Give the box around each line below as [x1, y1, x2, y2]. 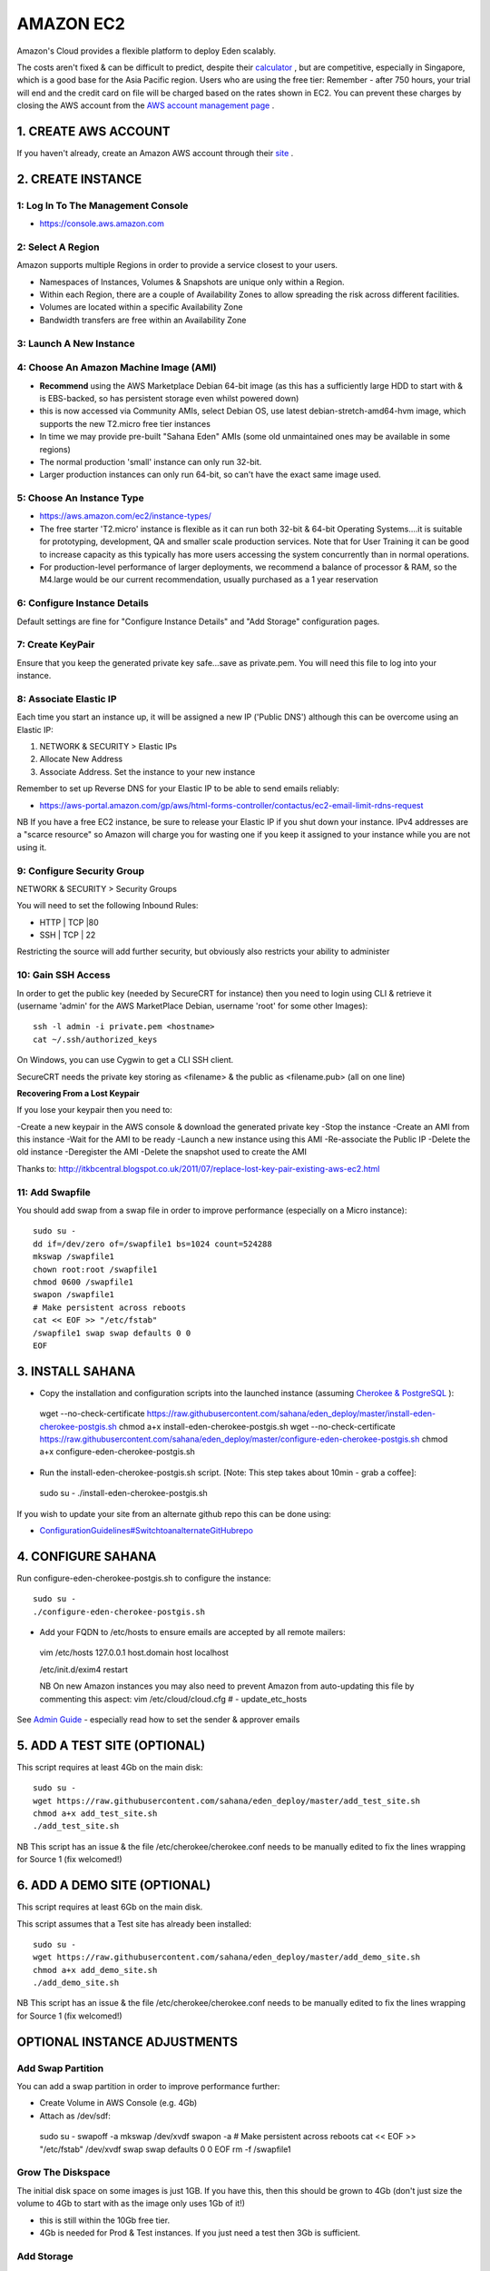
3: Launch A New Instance [16, 337, 135, 350]
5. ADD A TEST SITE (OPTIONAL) [16, 1738, 206, 1753]
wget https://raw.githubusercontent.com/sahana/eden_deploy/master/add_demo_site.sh [33, 1952, 421, 1962]
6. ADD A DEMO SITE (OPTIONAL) [16, 1878, 211, 1893]
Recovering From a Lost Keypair [16, 1087, 140, 1098]
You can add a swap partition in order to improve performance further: [16, 2081, 280, 2092]
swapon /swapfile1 [33, 1290, 115, 1300]
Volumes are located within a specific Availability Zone [39, 302, 243, 312]
